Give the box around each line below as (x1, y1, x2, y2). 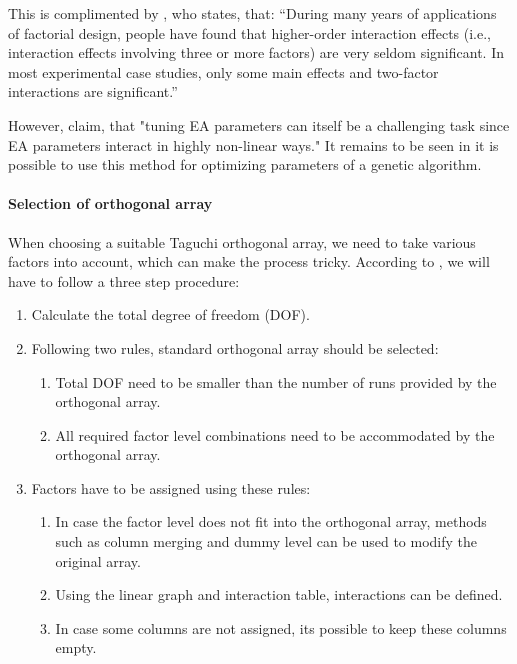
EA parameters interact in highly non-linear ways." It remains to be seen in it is (8, 134, 499, 155)
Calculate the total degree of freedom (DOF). (31, 304, 310, 325)
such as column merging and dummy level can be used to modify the (55, 531, 478, 552)
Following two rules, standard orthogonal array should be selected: (31, 337, 439, 358)
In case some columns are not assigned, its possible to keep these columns (55, 617, 507, 638)
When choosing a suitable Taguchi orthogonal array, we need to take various (8, 231, 476, 252)
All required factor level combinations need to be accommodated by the (55, 424, 495, 445)
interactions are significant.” (8, 81, 178, 102)
